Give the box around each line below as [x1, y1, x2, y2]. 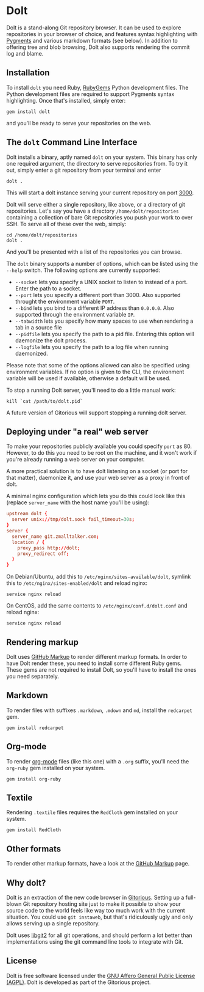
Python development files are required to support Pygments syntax [6, 90, 175, 98]
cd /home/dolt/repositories [6, 232, 78, 238]
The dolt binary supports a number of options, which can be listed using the [6, 260, 199, 267]
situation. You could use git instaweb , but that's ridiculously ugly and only [6, 913, 194, 920]
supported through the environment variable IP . [15, 310, 135, 318]
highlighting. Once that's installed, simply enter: [6, 97, 126, 104]
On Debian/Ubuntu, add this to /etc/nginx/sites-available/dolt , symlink [6, 573, 191, 581]
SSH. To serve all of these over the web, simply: [6, 220, 127, 227]
